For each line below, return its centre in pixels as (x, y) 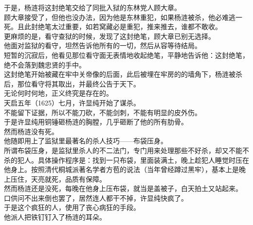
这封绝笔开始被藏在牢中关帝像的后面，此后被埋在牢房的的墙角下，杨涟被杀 (123, 74)
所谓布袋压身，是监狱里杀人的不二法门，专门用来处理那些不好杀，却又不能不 (126, 150)
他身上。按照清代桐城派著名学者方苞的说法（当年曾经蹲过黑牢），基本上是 (121, 169)
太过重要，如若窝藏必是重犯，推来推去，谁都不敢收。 (136, 26)
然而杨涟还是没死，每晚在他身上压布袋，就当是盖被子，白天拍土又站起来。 (123, 188)
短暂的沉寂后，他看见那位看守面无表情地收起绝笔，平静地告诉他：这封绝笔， (126, 55)
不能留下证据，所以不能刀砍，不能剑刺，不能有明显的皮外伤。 (103, 112)
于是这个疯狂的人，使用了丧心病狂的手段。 (72, 207)
